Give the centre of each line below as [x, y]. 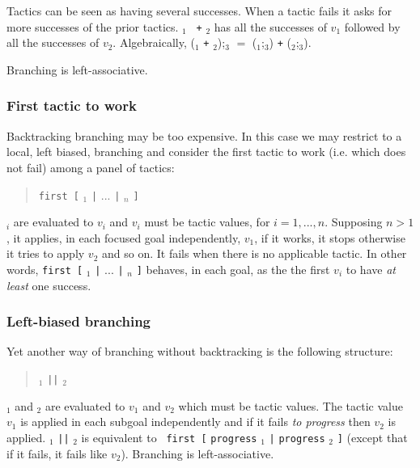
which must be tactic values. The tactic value [291, 405]
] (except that [372, 437]
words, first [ [45, 269]
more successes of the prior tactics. [93, 26]
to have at [371, 269]
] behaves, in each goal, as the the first [233, 269]
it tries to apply [46, 253]
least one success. [49, 285]
